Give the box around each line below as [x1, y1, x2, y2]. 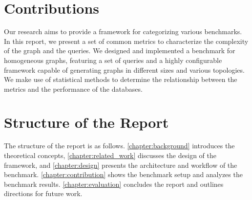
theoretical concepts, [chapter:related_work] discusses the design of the [4, 150, 216, 160]
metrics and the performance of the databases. [4, 83, 143, 94]
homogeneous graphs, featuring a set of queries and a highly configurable [4, 55, 222, 65]
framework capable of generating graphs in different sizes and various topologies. [4, 64, 245, 75]
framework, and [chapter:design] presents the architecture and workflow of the [4, 160, 237, 170]
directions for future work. [4, 188, 83, 199]
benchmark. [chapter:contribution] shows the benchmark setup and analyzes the [4, 169, 243, 180]
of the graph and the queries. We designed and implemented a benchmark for [4, 45, 235, 56]
